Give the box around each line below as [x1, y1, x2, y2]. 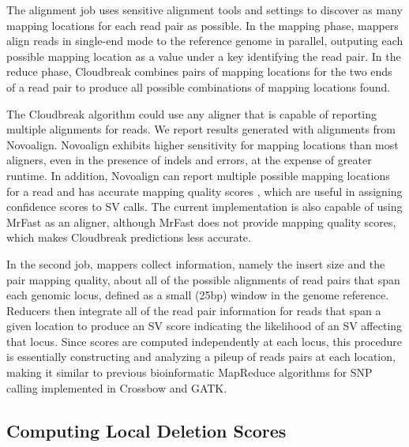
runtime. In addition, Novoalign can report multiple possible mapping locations [6, 167, 390, 183]
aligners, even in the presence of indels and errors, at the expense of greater [6, 152, 372, 168]
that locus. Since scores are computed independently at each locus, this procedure [6, 332, 403, 349]
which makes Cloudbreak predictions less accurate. [6, 229, 251, 246]
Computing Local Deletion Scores [6, 418, 287, 442]
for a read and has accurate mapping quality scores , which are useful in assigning [6, 182, 403, 199]
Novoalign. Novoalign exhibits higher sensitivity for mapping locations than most [6, 136, 399, 152]
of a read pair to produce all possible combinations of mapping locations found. [6, 78, 391, 95]
